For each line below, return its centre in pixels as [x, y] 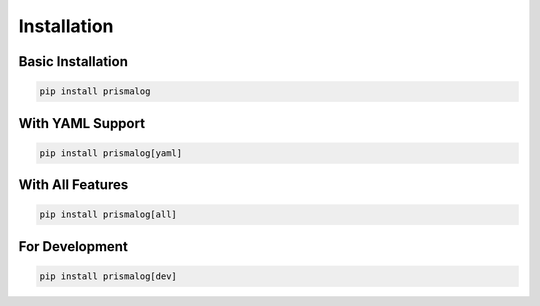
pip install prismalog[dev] [108, 276]
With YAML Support [81, 123]
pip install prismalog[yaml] [111, 153]
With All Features [73, 185]
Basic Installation [73, 61]
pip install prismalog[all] [108, 214]
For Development [73, 246]
